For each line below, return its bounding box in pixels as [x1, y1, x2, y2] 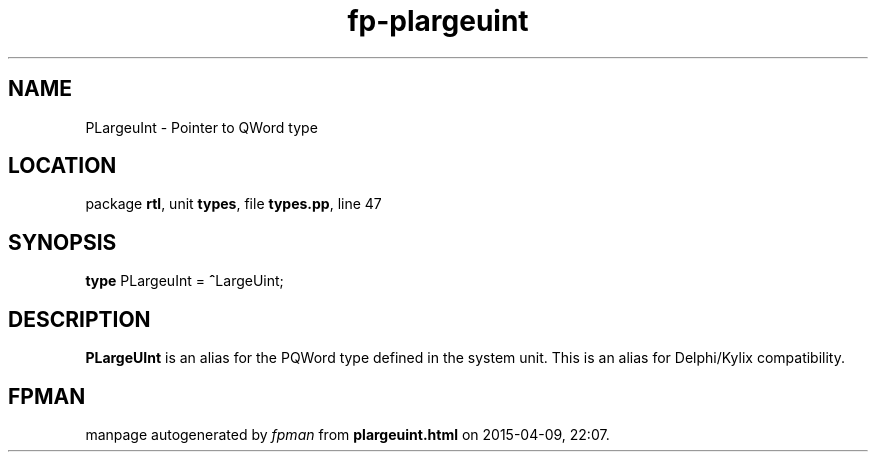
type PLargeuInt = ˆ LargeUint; [85, 272, 284, 290]
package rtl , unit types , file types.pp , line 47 [85, 195, 382, 213]
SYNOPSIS [8, 229, 117, 255]
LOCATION [8, 153, 117, 179]
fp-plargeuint [347, 4, 529, 38]
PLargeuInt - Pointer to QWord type [85, 118, 318, 136]
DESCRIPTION [8, 306, 151, 332]
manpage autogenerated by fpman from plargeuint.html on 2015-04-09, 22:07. [85, 425, 610, 443]
